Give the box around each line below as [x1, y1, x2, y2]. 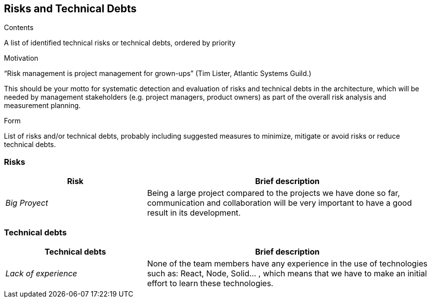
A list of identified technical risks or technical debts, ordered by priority [4, 38, 236, 47]
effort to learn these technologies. [147, 278, 273, 288]
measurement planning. [4, 101, 81, 110]
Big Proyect [5, 198, 48, 208]
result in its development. [147, 208, 241, 218]
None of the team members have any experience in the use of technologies [147, 258, 428, 268]
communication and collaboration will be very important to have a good [147, 198, 412, 208]
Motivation [4, 54, 39, 63]
